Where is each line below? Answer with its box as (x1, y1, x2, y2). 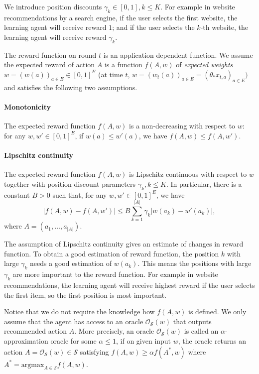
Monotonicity (4, 101, 51, 112)
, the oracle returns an (178, 336, 247, 346)
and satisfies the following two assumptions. (4, 82, 137, 92)
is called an (184, 326, 219, 336)
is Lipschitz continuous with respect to (129, 169, 247, 179)
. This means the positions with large (137, 258, 252, 268)
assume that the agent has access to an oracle (4, 316, 143, 326)
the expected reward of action (4, 59, 95, 70)
